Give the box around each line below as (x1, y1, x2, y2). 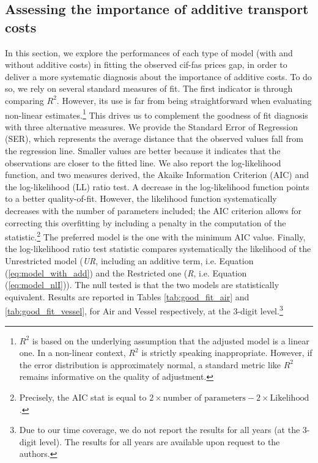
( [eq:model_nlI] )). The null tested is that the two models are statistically (5, 278, 279, 291)
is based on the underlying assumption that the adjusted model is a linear (32, 334, 309, 347)
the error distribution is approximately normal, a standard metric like (19, 358, 281, 371)
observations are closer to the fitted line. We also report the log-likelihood (5, 156, 281, 169)
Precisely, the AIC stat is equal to (19, 391, 147, 403)
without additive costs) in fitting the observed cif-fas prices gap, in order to (5, 58, 287, 71)
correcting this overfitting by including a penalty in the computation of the (5, 216, 286, 229)
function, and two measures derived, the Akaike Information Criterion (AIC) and (5, 168, 309, 181)
